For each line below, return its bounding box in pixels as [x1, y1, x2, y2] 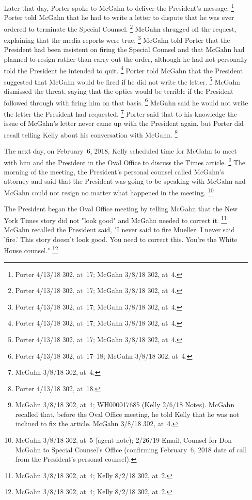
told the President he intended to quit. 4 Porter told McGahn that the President [4, 64, 243, 75]
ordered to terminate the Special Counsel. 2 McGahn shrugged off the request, [4, 22, 236, 34]
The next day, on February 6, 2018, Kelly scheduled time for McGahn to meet [4, 145, 237, 155]
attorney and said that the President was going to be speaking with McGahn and [4, 176, 246, 186]
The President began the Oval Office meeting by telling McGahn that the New [4, 204, 238, 214]
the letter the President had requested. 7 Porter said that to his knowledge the [4, 107, 237, 119]
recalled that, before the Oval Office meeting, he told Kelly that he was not [15, 409, 239, 419]
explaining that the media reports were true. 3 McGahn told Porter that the [4, 34, 230, 45]
